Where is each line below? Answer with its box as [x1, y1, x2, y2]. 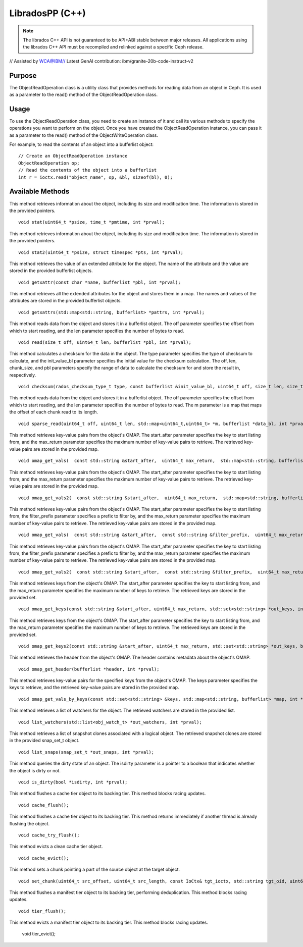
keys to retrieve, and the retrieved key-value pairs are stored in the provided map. [9, 685, 179, 691]
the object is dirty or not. [9, 767, 61, 773]
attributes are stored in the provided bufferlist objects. [9, 298, 122, 304]
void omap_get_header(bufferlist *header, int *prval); [18, 666, 160, 672]
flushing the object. [9, 820, 50, 826]
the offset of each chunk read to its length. [9, 409, 98, 415]
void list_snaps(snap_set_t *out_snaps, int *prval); [18, 749, 154, 755]
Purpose [9, 71, 37, 80]
